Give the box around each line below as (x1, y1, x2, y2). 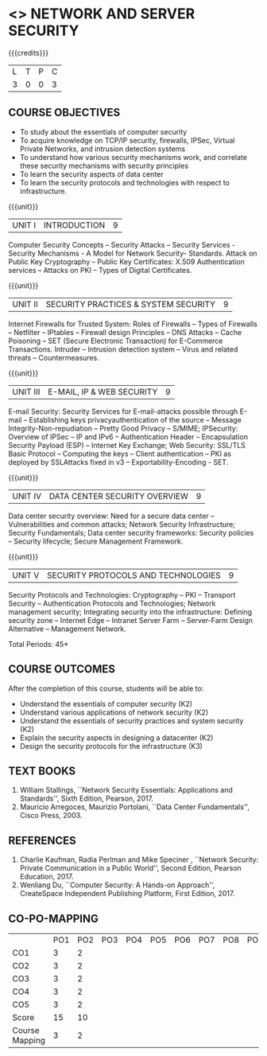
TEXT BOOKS (8, 764, 76, 777)
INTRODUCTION (43, 220, 106, 231)
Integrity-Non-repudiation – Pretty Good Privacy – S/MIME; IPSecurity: (8, 423, 238, 433)
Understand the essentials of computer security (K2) (19, 699, 193, 708)
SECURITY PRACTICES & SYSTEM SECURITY (45, 298, 216, 310)
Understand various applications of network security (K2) (19, 707, 209, 717)
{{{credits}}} (8, 48, 49, 57)
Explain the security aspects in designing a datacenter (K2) (19, 733, 214, 742)
